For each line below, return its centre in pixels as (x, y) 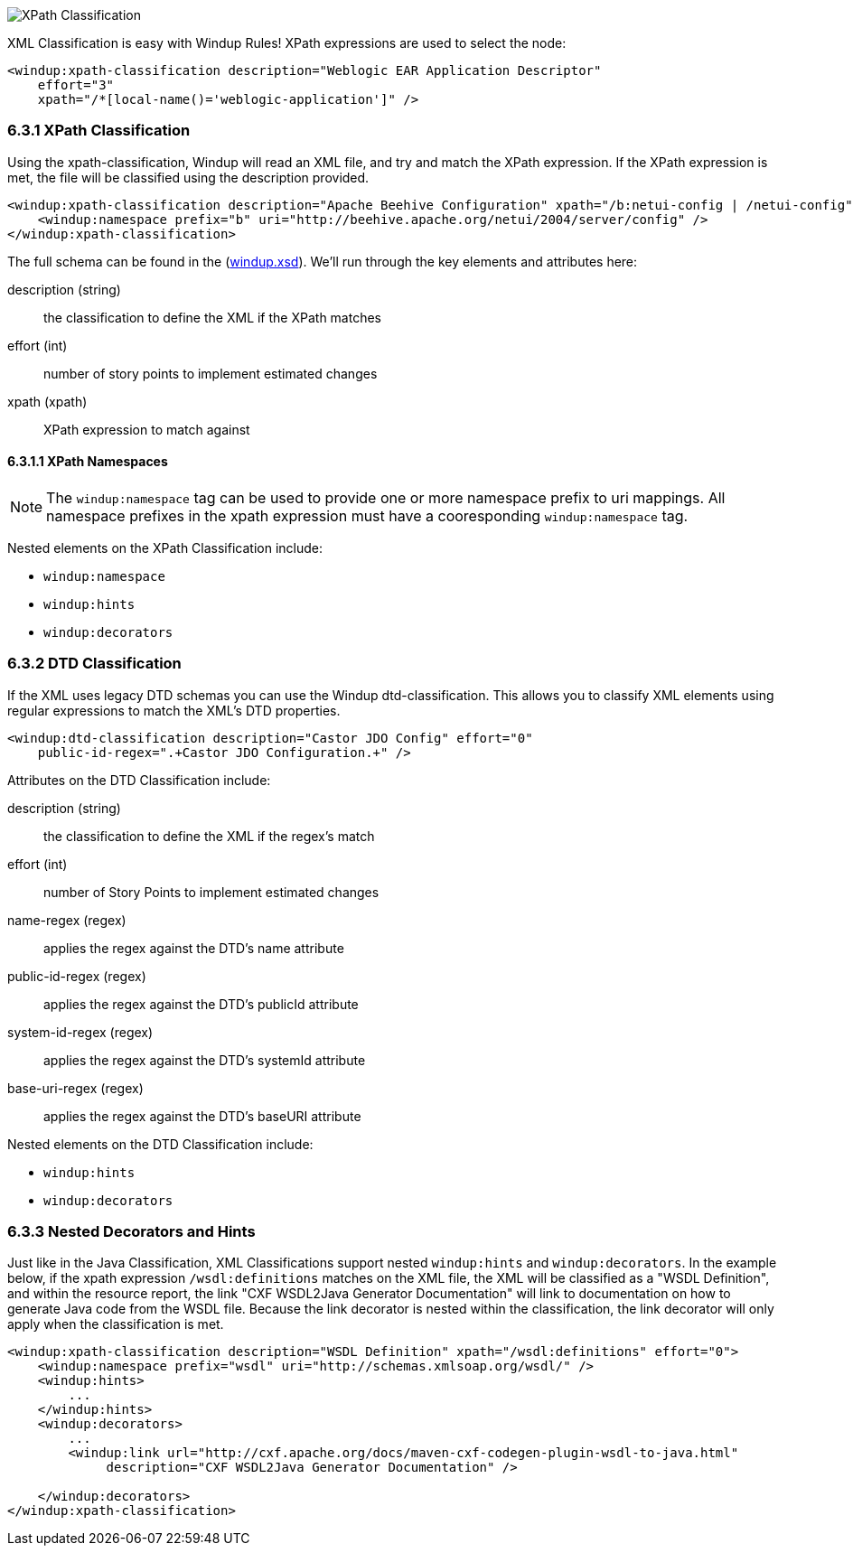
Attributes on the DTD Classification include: (139, 780)
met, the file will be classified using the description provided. (188, 177)
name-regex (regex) (67, 920)
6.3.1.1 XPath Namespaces (88, 462)
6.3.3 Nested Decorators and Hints (131, 1232)
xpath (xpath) (47, 401)
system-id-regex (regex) (80, 1032)
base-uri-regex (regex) (75, 1088)
